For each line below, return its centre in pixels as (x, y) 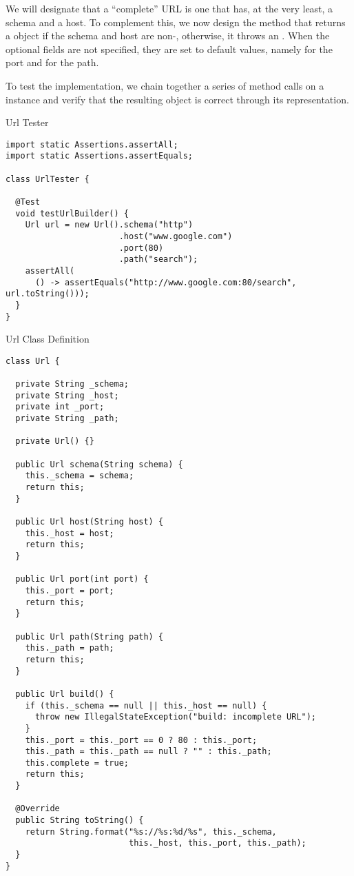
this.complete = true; (77, 763)
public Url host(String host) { (90, 522)
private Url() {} (55, 441)
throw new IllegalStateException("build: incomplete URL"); (176, 717)
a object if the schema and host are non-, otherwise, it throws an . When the (168, 35)
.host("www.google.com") (176, 236)
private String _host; (67, 395)
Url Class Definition (48, 339)
